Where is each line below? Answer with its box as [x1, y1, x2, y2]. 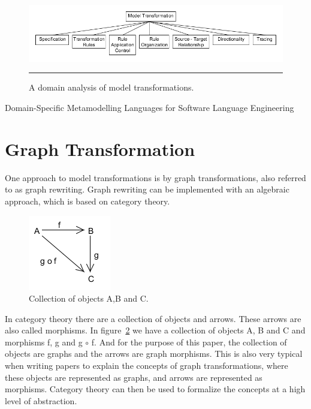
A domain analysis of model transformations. [29, 81, 194, 94]
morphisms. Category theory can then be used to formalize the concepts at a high [5, 383, 306, 395]
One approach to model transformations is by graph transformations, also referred [5, 171, 306, 184]
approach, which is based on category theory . [5, 194, 170, 207]
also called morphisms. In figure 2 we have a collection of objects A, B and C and [5, 324, 306, 336]
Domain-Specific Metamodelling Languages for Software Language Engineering [5, 101, 294, 114]
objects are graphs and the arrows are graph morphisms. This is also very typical [5, 347, 303, 360]
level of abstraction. [5, 394, 77, 407]
